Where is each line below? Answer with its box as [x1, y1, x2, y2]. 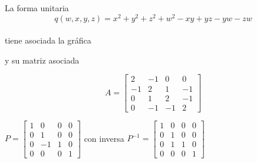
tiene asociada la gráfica [5, 34, 91, 46]
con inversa [84, 132, 124, 144]
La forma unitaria [5, 2, 69, 14]
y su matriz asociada [5, 54, 80, 66]
